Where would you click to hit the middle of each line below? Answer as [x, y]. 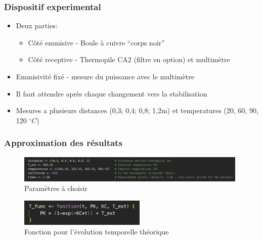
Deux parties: [37, 26]
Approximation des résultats [63, 143]
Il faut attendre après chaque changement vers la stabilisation [112, 93]
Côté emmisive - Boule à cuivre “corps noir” [96, 42]
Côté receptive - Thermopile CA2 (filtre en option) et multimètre [129, 59]
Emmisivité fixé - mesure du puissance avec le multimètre [105, 76]
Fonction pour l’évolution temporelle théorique [97, 232]
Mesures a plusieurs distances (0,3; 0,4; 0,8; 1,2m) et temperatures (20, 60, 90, [137, 110]
